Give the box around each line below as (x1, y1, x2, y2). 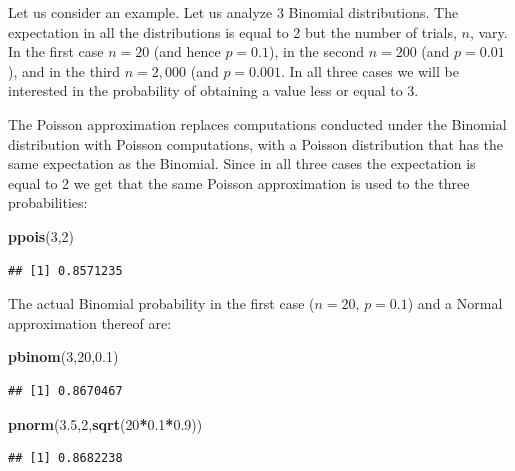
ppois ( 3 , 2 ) (8, 225, 75, 246)
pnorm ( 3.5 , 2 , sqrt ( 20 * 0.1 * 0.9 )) (8, 413, 203, 434)
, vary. (469, 21, 508, 42)
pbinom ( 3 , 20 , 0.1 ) (8, 346, 119, 367)
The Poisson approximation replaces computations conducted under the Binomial (8, 113, 507, 134)
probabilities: (8, 192, 88, 213)
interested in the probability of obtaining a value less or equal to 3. (8, 80, 419, 101)
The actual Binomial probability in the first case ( (8, 293, 315, 314)
